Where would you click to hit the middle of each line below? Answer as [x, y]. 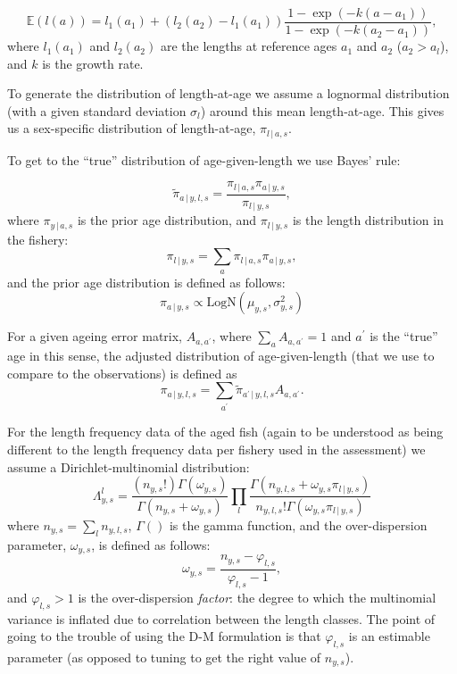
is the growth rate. [93, 63]
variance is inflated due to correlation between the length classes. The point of [221, 618]
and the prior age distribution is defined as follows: [146, 282]
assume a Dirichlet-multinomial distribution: [129, 466]
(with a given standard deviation [97, 110]
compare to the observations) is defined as [122, 373]
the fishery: [38, 239]
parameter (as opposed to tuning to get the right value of [164, 657]
